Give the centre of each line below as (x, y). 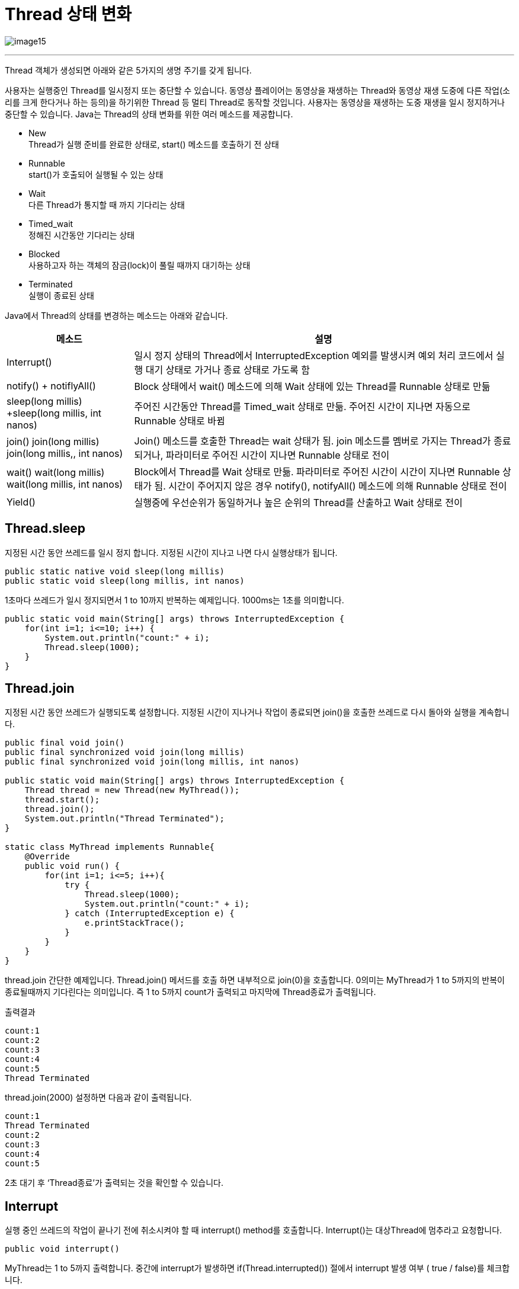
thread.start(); (62, 800)
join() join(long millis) (53, 441)
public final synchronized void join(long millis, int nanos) (152, 762)
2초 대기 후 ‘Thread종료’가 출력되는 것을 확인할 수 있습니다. (114, 1183)
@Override (47, 857)
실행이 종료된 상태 (61, 295)
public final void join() (65, 743)
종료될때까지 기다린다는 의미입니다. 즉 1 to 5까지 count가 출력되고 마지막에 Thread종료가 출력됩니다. (190, 992)
